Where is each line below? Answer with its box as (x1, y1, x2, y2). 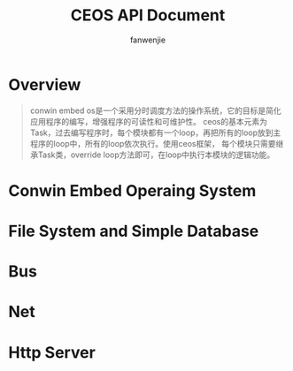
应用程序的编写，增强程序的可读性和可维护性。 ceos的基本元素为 (29, 116, 267, 126)
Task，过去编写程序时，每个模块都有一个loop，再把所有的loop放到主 (29, 127, 281, 138)
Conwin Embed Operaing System (8, 180, 257, 201)
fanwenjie (130, 34, 166, 45)
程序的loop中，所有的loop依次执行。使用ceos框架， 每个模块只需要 (29, 138, 276, 148)
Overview (8, 74, 81, 95)
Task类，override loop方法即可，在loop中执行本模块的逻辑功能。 (37, 149, 275, 160)
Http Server (8, 342, 96, 362)
